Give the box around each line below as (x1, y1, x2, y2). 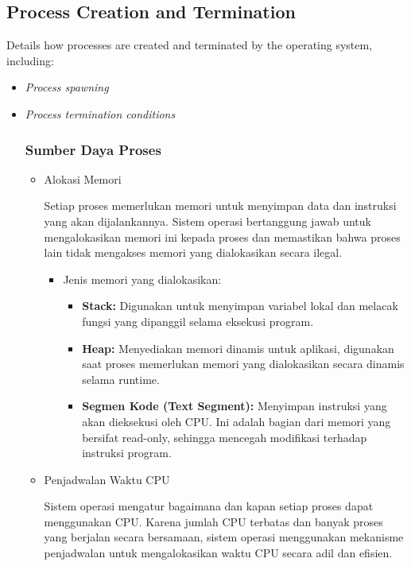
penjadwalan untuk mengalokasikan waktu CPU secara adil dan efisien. (44, 545, 393, 561)
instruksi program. (82, 444, 172, 461)
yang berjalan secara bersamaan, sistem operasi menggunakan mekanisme (44, 529, 404, 545)
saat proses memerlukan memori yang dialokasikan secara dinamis (82, 355, 405, 372)
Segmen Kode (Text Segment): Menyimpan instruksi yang (82, 397, 387, 414)
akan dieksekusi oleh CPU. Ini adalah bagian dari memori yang (82, 413, 391, 429)
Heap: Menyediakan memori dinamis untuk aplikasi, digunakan (82, 339, 394, 356)
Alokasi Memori (44, 170, 122, 187)
